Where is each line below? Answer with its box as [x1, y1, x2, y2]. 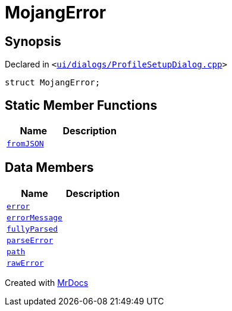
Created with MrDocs [5, 277, 89, 288]
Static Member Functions [5, 97, 158, 113]
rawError [7, 258, 44, 267]
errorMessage [7, 213, 62, 222]
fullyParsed [7, 224, 58, 233]
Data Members [5, 160, 94, 175]
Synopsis [5, 33, 61, 49]
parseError [7, 235, 54, 245]
